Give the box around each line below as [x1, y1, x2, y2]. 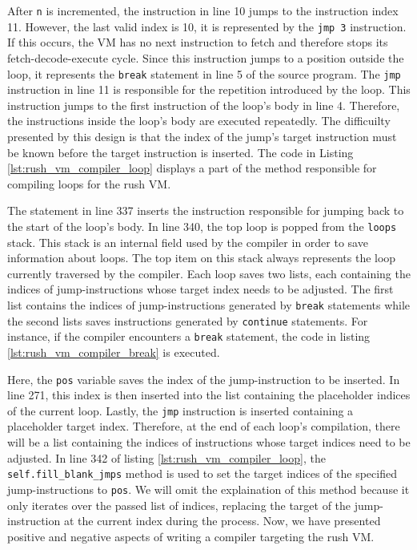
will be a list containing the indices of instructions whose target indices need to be [7, 434, 411, 450]
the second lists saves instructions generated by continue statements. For [7, 312, 368, 329]
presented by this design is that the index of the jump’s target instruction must [7, 127, 397, 144]
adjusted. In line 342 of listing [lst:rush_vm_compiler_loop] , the [7, 449, 326, 466]
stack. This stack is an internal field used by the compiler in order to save [7, 233, 368, 250]
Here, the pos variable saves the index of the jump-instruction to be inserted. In [7, 370, 400, 387]
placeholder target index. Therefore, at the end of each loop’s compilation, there [7, 418, 400, 435]
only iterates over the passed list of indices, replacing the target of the [7, 496, 351, 513]
